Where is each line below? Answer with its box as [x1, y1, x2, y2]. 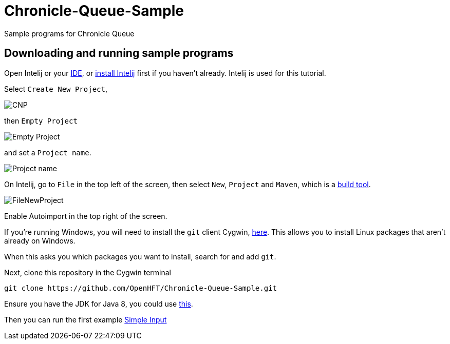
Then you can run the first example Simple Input [4, 315, 167, 324]
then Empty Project [4, 116, 78, 125]
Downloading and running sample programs [4, 47, 234, 60]
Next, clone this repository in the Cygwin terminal [4, 268, 171, 277]
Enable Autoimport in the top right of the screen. [4, 211, 167, 220]
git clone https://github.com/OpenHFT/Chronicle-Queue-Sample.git [4, 284, 277, 292]
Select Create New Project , [4, 84, 107, 93]
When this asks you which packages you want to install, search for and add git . [4, 252, 276, 261]
